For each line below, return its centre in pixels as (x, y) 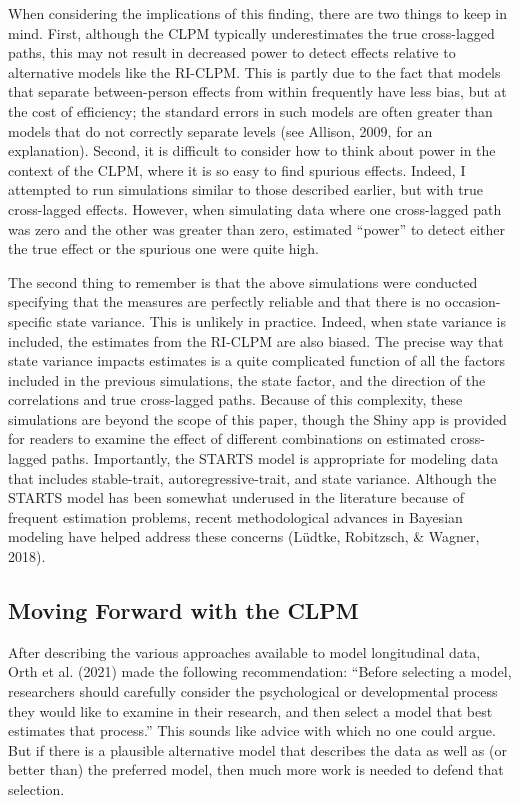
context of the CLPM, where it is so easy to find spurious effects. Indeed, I (237, 169)
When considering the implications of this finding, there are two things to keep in (257, 13)
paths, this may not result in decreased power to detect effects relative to (232, 52)
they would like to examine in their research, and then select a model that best (250, 710)
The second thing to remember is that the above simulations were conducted (243, 281)
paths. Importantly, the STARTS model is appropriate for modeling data (275, 458)
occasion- (472, 301)
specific (30, 320)
